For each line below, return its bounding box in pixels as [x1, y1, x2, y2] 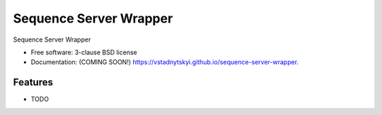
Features [13, 76, 53, 88]
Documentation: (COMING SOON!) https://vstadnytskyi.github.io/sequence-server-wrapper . [30, 58, 299, 66]
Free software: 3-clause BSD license [30, 48, 137, 56]
